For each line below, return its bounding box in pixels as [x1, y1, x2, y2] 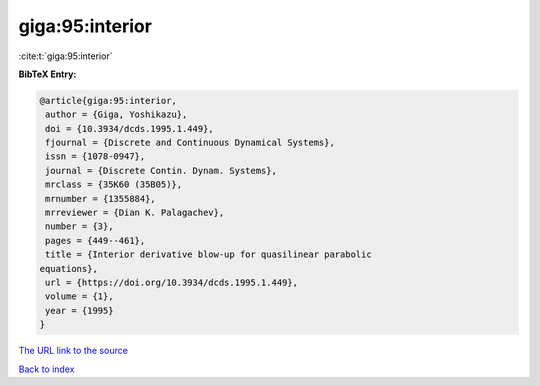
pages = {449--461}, [45, 235, 146, 246]
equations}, [39, 263, 99, 274]
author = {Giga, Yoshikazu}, [45, 109, 188, 120]
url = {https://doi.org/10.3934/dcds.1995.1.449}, [45, 277, 299, 288]
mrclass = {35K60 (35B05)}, [45, 179, 183, 190]
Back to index [18, 363, 75, 375]
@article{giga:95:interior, [39, 95, 177, 106]
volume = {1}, [45, 291, 114, 302]
